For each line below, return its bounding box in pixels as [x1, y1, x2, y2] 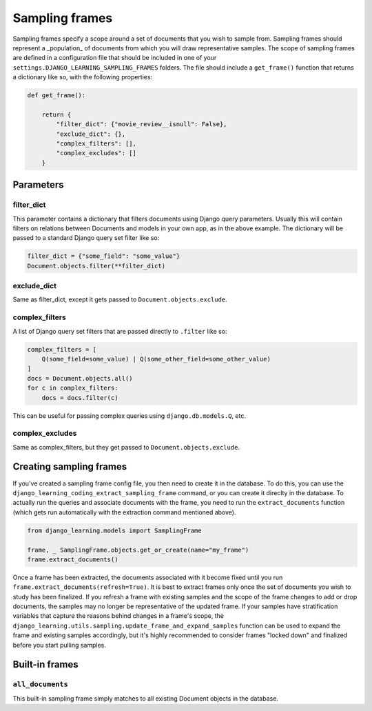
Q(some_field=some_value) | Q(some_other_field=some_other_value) [41, 355, 271, 363]
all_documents [12, 680, 69, 689]
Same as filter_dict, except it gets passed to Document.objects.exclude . [12, 295, 227, 303]
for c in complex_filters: [27, 384, 118, 392]
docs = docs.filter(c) [41, 394, 118, 401]
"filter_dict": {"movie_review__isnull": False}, [56, 121, 227, 128]
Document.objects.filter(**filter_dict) [27, 262, 165, 270]
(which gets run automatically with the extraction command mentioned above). [12, 508, 236, 517]
